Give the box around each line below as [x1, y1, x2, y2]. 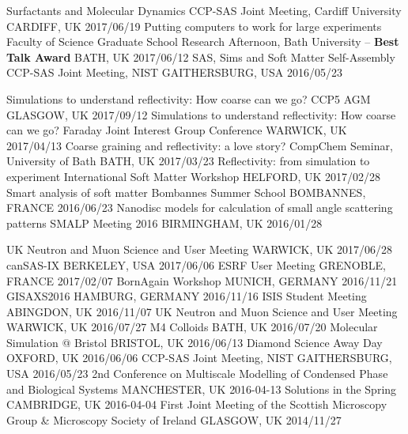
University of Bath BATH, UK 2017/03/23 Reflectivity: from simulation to [6, 153, 370, 169]
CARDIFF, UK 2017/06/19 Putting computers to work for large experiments [6, 17, 382, 34]
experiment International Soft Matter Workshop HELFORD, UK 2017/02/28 [6, 168, 381, 184]
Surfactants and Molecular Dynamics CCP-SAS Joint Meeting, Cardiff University [6, 2, 402, 18]
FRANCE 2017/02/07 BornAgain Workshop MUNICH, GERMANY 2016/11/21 [6, 272, 398, 289]
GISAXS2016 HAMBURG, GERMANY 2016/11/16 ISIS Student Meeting [6, 288, 367, 304]
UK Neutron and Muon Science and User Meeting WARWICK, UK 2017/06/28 [6, 241, 393, 258]
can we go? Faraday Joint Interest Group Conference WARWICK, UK [6, 122, 347, 138]
